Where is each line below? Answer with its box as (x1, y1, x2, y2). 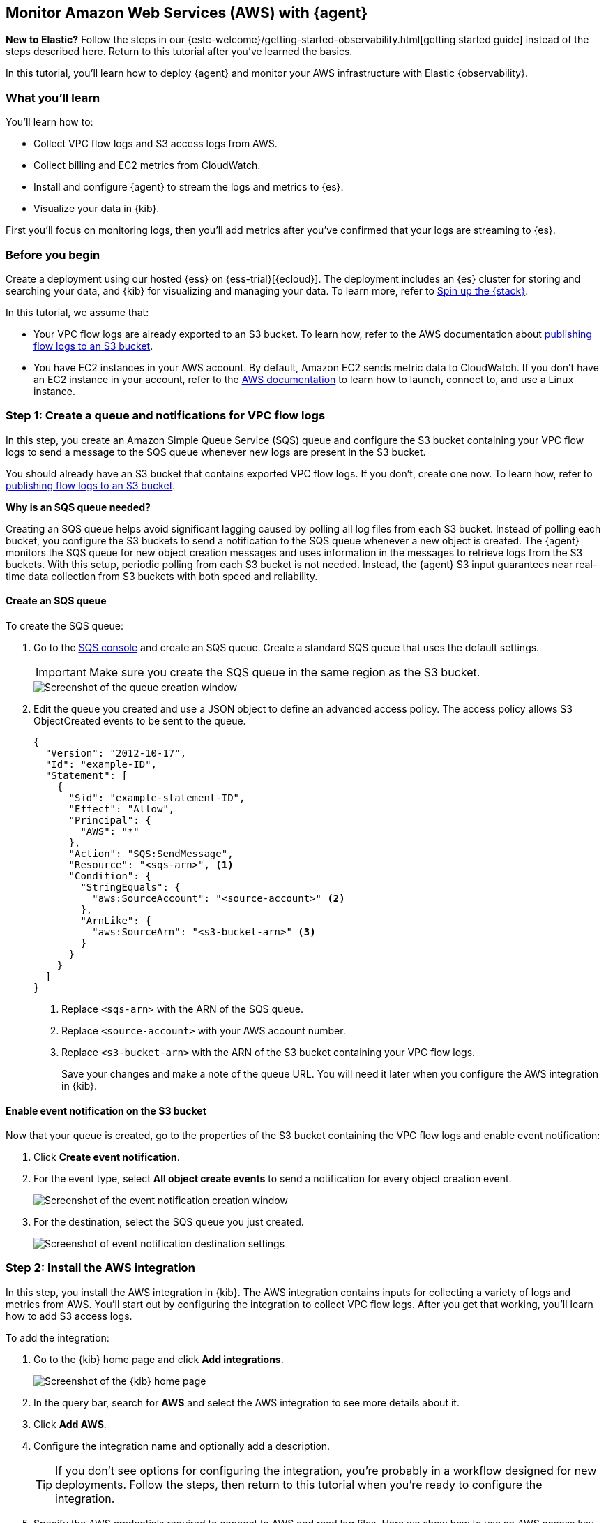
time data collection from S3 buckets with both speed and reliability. (6, 570, 318, 582)
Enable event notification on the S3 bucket (6, 1104, 206, 1117)
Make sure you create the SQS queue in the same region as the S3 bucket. (89, 664, 480, 679)
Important (36, 664, 86, 679)
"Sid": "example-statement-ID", (68, 792, 245, 803)
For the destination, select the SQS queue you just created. (33, 1216, 304, 1228)
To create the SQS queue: (6, 619, 124, 632)
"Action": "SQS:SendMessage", (68, 847, 234, 859)
